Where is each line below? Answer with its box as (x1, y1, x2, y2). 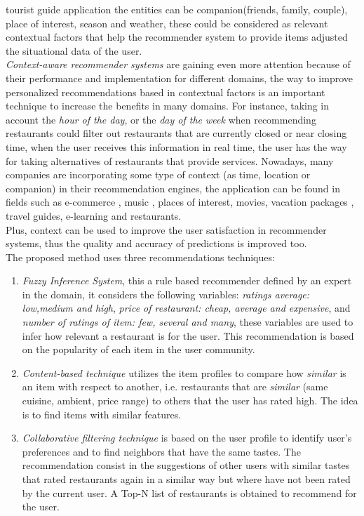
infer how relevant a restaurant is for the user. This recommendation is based (22, 328, 354, 343)
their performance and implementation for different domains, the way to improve (6, 70, 353, 85)
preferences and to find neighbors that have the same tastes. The (22, 444, 301, 458)
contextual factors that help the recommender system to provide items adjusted (6, 29, 348, 44)
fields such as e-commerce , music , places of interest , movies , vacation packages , (6, 194, 354, 209)
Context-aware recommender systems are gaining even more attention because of (6, 57, 351, 72)
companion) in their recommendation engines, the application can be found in (6, 180, 340, 195)
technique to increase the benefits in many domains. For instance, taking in (6, 98, 330, 113)
